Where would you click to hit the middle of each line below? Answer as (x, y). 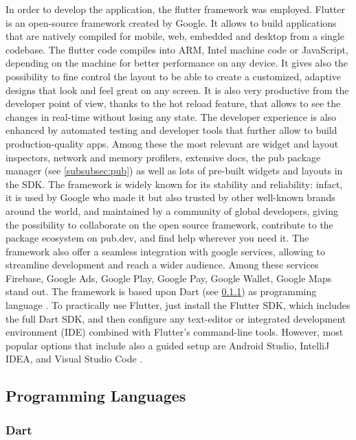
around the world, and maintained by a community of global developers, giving (172, 210)
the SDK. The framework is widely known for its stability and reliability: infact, (174, 184)
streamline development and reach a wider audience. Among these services (162, 265)
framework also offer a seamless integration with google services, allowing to (165, 251)
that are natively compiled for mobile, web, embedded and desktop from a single (175, 36)
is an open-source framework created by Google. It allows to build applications (171, 22)
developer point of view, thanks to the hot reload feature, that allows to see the (173, 103)
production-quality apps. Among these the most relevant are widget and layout (172, 143)
